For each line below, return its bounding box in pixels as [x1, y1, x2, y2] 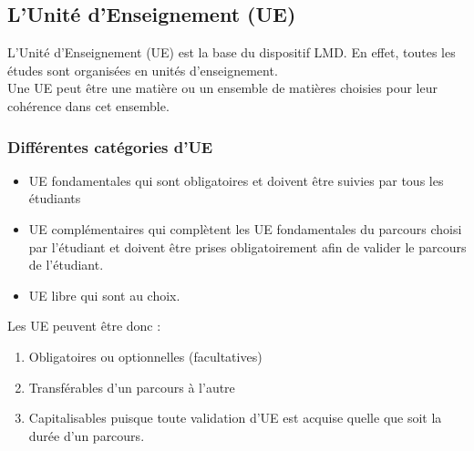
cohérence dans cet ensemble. [7, 96, 170, 115]
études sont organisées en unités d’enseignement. [7, 60, 278, 79]
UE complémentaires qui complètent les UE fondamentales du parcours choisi [28, 219, 462, 238]
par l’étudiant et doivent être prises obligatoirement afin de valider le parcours [28, 237, 467, 256]
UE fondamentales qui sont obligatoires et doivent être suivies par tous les [28, 170, 444, 190]
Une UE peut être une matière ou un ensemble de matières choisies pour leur [7, 78, 438, 97]
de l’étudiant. [28, 255, 104, 274]
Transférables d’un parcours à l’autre [28, 377, 235, 396]
